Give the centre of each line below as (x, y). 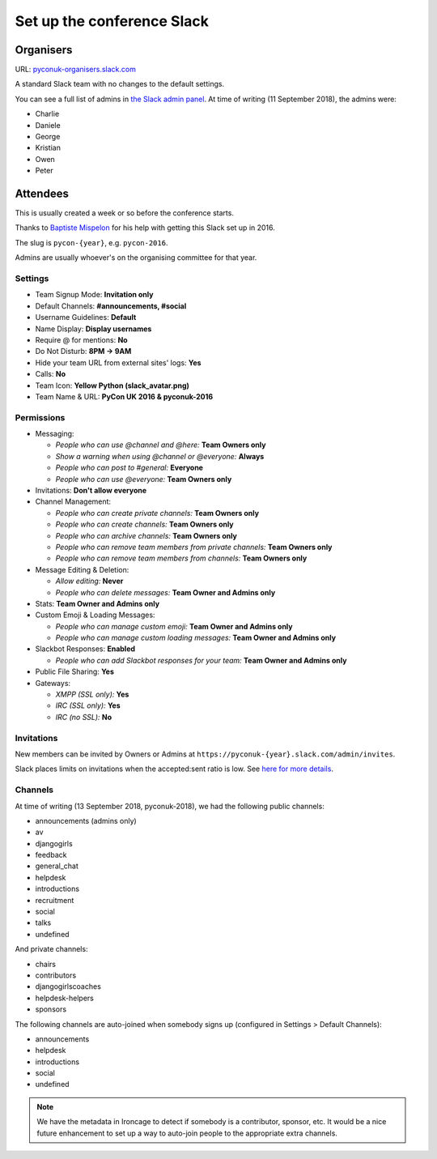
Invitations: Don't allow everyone (91, 491)
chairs (46, 964)
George (48, 137)
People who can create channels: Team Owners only (144, 524)
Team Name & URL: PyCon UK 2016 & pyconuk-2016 (124, 396)
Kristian (48, 148)
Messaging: (55, 434)
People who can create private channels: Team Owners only (157, 513)
